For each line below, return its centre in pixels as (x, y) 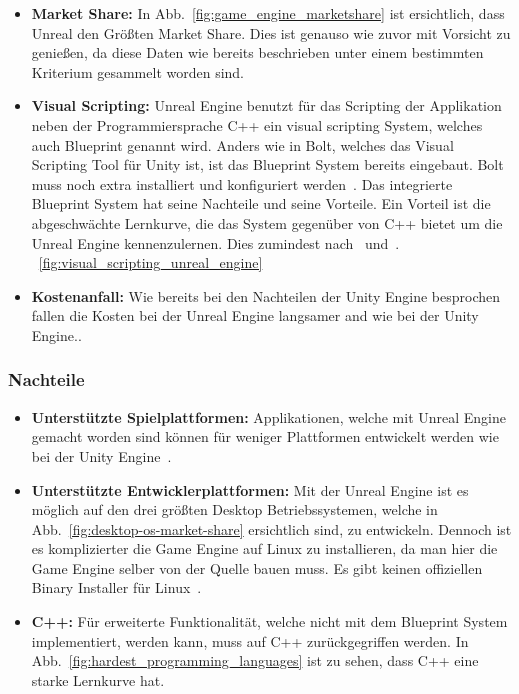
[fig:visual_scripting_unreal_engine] (150, 262)
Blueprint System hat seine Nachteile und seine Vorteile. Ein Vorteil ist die (261, 203)
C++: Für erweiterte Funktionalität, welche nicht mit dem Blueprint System (269, 621)
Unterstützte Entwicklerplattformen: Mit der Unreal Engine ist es (250, 489)
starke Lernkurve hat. (98, 679)
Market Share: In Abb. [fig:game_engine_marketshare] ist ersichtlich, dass (268, 13)
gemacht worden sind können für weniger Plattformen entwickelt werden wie (265, 436)
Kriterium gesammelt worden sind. (138, 71)
